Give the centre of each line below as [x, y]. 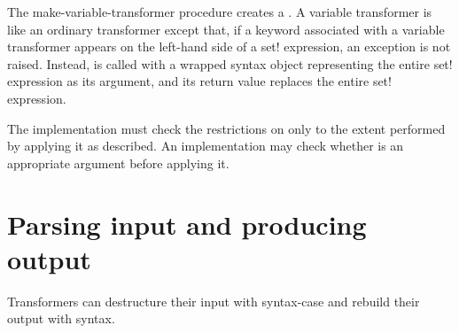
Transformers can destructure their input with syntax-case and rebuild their [214, 301]
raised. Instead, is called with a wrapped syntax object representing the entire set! [230, 63]
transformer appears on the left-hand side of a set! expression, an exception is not [229, 46]
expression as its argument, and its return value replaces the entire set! [199, 81]
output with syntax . [61, 318]
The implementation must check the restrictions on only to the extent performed [226, 128]
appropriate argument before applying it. [118, 163]
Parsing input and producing [187, 224]
